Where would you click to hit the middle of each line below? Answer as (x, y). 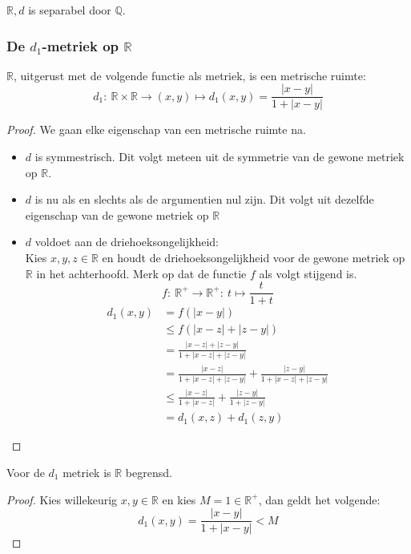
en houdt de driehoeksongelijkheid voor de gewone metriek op (254, 258)
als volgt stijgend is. (308, 273)
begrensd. (149, 472)
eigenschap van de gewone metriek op (117, 214)
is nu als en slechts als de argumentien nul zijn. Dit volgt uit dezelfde (204, 199)
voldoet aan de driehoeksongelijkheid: (127, 242)
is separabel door (70, 10)
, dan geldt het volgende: (319, 499)
